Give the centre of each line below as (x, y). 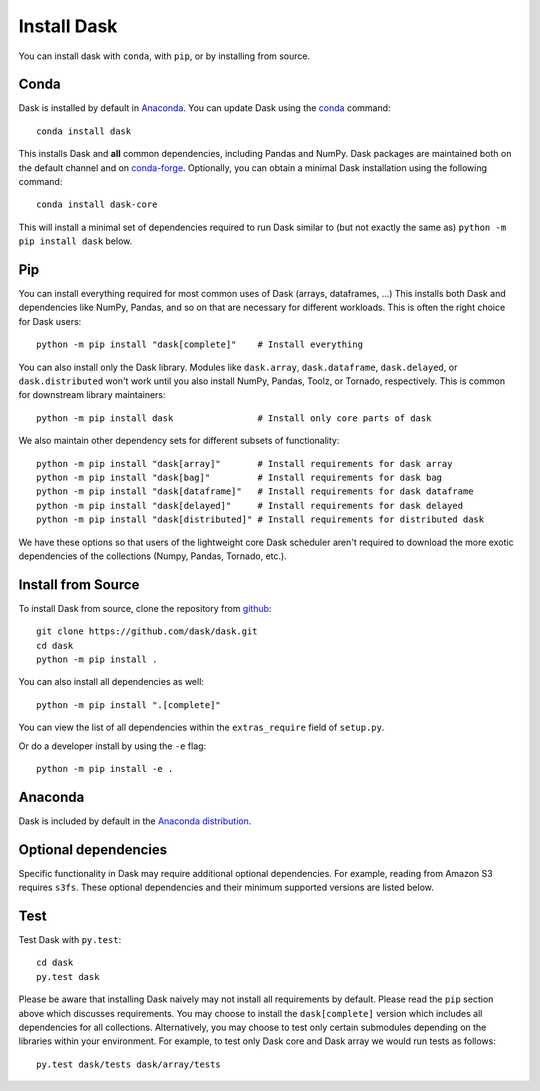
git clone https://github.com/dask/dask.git (147, 631)
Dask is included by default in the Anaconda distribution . (135, 821)
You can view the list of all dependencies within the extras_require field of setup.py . (201, 727)
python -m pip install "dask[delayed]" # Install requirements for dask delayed (250, 505)
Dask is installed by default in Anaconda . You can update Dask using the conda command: (204, 108)
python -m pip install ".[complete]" (129, 704)
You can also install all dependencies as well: (111, 682)
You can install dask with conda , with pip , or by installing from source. (164, 56)
